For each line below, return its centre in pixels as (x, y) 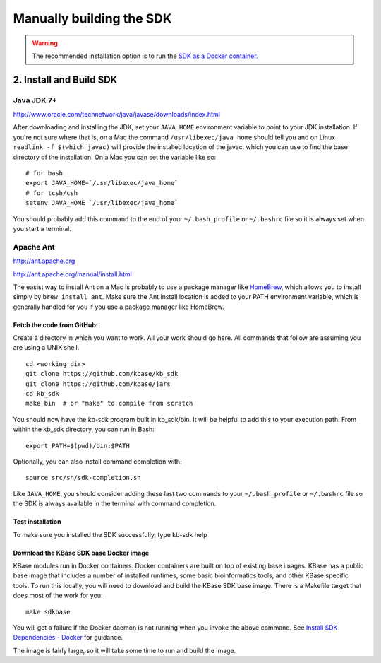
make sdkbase (48, 612)
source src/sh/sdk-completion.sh (83, 478)
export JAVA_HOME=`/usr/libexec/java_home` (102, 183)
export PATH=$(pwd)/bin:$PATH (78, 446)
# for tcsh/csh (52, 193)
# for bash (44, 174)
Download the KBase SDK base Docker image (81, 553)
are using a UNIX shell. (46, 348)
